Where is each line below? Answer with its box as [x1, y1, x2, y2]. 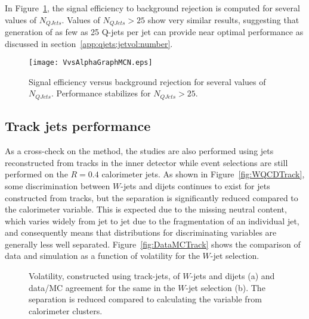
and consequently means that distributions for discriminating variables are [5, 226, 277, 239]
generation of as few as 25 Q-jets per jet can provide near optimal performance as [5, 26, 304, 38]
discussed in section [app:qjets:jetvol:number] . [5, 37, 173, 49]
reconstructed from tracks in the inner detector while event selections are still [5, 156, 288, 168]
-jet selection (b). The [186, 281, 265, 293]
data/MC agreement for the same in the [29, 281, 175, 293]
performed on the [5, 168, 68, 180]
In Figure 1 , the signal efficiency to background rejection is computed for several [5, 2, 300, 14]
